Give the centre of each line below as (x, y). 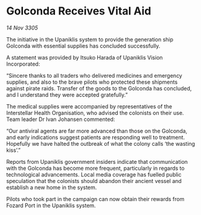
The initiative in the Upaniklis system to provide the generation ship (90, 39)
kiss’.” (14, 150)
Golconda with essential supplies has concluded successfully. (83, 46)
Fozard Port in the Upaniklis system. (51, 205)
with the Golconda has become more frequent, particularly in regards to (96, 168)
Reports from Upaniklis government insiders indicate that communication (97, 161)
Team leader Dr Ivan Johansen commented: (61, 119)
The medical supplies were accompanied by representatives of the (89, 106)
